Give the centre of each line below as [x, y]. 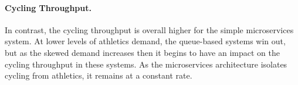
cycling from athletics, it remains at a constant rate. [99, 75]
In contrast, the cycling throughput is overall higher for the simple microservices [149, 29]
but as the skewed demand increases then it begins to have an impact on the [142, 52]
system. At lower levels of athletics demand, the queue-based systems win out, [145, 41]
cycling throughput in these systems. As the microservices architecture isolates [146, 64]
